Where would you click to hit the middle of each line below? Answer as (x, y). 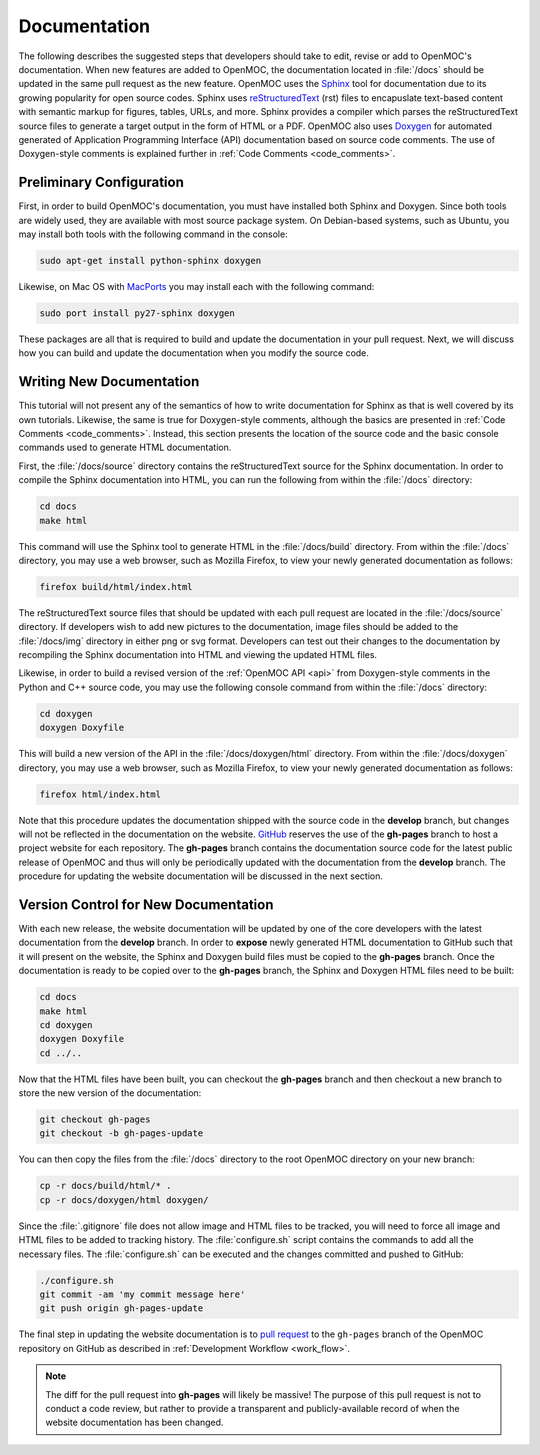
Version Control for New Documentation (146, 904)
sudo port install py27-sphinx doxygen (137, 313)
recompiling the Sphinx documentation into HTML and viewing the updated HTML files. (198, 655)
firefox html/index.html (100, 794)
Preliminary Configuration (101, 182)
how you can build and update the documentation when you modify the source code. (194, 353)
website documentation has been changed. (134, 1422)
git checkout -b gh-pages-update (121, 1133)
